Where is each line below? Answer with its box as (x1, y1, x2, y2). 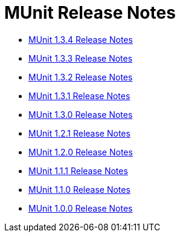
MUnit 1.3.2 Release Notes (28, 71, 133, 82)
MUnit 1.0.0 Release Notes (28, 203, 133, 213)
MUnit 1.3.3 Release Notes (28, 53, 133, 63)
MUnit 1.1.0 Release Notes (28, 184, 130, 195)
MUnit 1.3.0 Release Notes (28, 109, 133, 120)
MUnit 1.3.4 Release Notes (28, 34, 133, 45)
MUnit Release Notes (4, 2, 176, 23)
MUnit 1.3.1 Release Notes (28, 90, 130, 101)
